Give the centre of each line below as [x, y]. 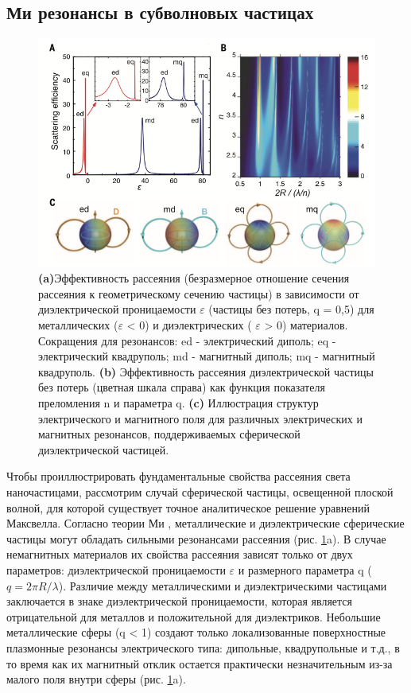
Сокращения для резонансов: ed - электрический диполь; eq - [187, 340]
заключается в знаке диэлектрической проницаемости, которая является [179, 601]
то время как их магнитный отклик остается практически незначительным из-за [200, 663]
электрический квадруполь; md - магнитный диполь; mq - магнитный [207, 356]
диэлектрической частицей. [104, 449]
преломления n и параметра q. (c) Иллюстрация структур [178, 403]
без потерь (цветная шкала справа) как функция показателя [182, 387]
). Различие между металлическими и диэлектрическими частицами [223, 585]
